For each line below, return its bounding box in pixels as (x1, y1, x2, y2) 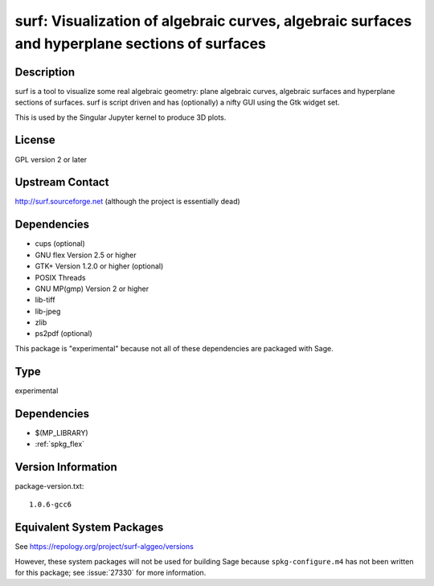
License (14, 133, 55, 147)
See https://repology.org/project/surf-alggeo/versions (14, 542, 194, 551)
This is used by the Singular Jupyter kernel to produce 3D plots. (14, 113, 227, 122)
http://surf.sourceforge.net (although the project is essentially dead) (14, 197, 240, 207)
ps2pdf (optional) (35, 329, 92, 338)
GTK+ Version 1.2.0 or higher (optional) (35, 261, 164, 271)
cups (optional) (35, 239, 86, 248)
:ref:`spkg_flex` (35, 439, 84, 449)
